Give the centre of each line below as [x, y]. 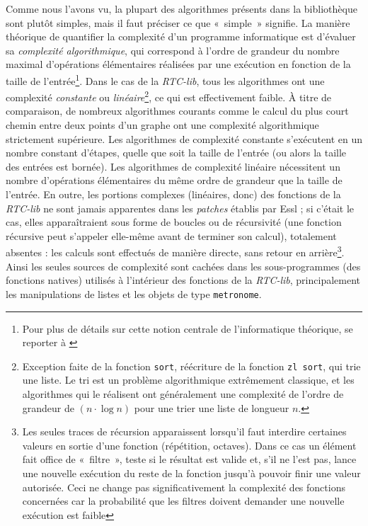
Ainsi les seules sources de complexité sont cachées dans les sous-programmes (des [183, 266]
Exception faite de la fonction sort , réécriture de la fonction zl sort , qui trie [191, 366]
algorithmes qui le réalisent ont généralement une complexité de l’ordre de [183, 393]
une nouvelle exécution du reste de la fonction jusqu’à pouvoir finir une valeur [191, 473]
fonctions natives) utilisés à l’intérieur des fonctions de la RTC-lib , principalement [183, 280]
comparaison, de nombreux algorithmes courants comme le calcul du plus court [177, 111]
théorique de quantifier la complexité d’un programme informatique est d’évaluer [181, 36]
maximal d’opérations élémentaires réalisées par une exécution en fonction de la [178, 64]
